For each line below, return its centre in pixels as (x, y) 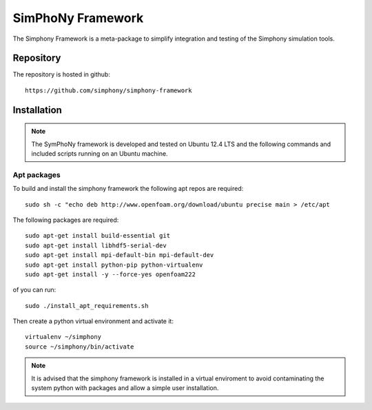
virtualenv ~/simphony (63, 337)
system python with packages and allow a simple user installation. (125, 388)
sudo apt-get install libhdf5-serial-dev (96, 245)
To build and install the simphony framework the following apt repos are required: (128, 189)
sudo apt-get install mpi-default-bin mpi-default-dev (120, 255)
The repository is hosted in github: (61, 74)
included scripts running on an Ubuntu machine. (100, 154)
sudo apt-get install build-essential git (98, 236)
